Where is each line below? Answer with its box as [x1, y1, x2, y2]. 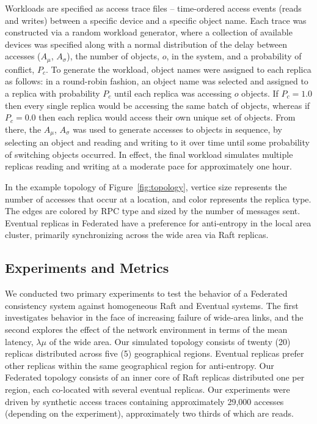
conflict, [5, 62, 35, 75]
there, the [5, 122, 42, 135]
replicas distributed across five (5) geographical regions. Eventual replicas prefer [5, 347, 304, 360]
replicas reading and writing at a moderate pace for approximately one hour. [5, 160, 292, 173]
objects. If [241, 87, 279, 100]
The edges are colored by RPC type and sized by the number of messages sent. [5, 204, 301, 217]
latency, [5, 335, 34, 348]
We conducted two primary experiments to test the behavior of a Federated [5, 287, 288, 300]
